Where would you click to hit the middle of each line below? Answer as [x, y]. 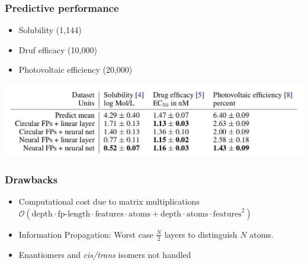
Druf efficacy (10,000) [58, 49]
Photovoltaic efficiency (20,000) [76, 70]
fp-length [74, 214]
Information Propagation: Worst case [86, 234]
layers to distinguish [201, 234]
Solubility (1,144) [50, 30]
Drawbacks [31, 180]
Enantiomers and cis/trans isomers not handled [105, 254]
